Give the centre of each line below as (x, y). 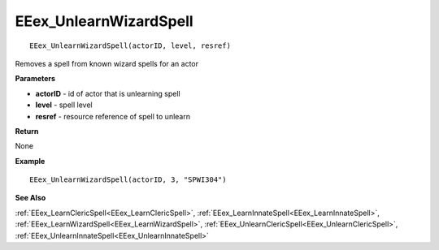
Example (30, 161)
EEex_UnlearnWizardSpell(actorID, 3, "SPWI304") (128, 180)
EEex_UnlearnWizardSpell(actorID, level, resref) (130, 45)
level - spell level (64, 105)
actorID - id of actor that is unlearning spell (108, 93)
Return (27, 131)
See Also (30, 198)
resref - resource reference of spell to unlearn (113, 116)
